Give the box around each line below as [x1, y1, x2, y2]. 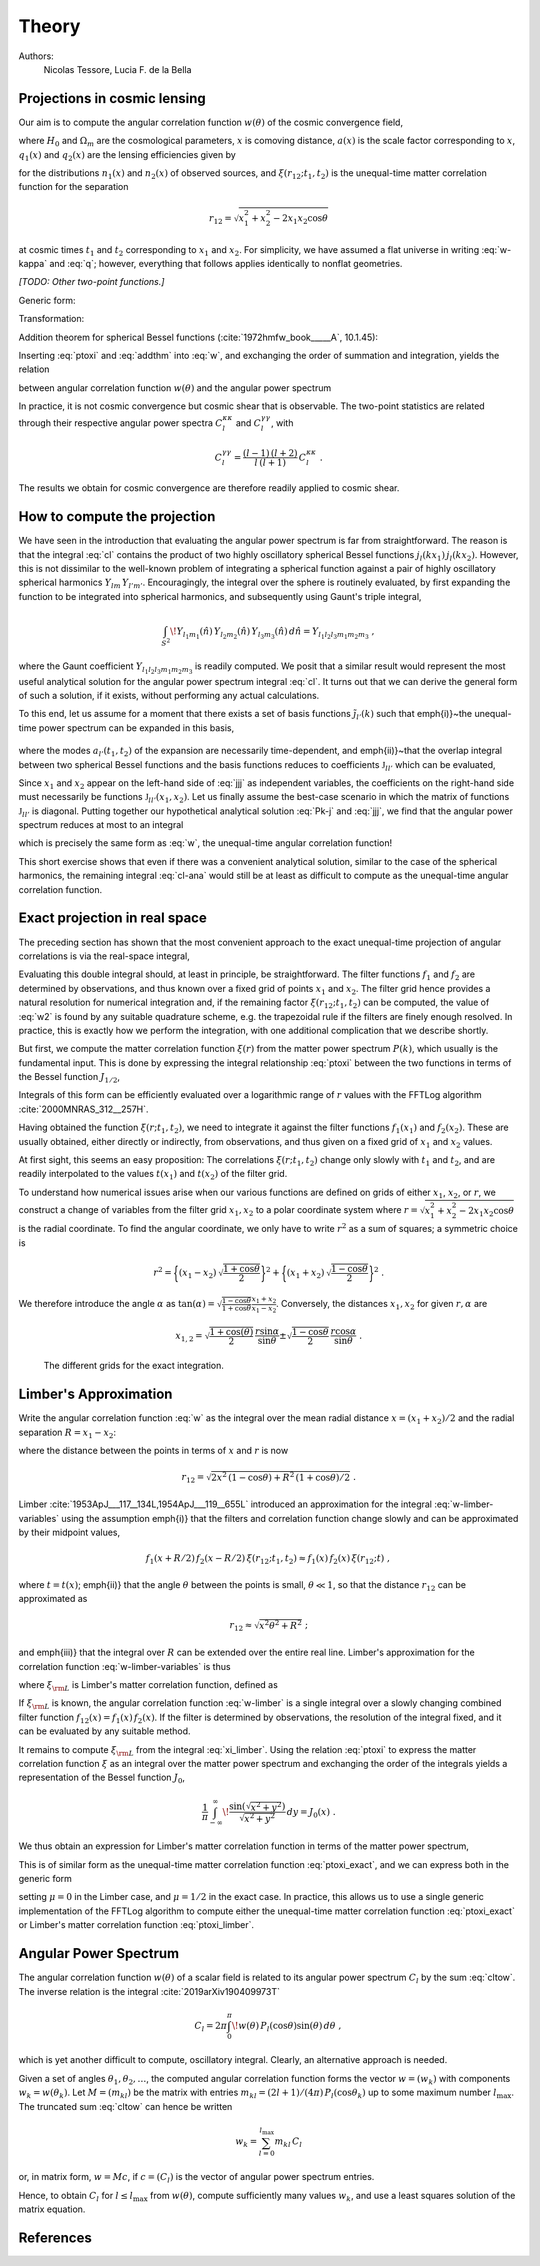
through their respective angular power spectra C [18, 417, 224, 429]
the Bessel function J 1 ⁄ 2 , [18, 1071, 120, 1085]
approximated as [18, 1593, 88, 1605]
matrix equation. [18, 2203, 86, 2215]
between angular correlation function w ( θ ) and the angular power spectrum [18, 381, 332, 394]
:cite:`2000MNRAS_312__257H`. [18, 1103, 149, 1115]
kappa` [18, 257, 48, 269]
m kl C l [274, 2136, 303, 2150]
